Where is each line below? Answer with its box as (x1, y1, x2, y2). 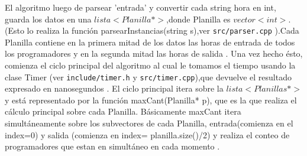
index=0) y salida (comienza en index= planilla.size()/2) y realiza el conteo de (5, 128, 290, 141)
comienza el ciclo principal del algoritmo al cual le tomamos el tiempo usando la (5, 59, 296, 71)
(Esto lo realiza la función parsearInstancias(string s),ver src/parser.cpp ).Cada (5, 24, 299, 37)
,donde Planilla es (166, 12, 231, 25)
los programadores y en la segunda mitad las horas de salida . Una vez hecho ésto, (5, 47, 303, 60)
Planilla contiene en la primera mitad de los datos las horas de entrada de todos (5, 35, 295, 48)
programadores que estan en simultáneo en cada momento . (5, 140, 220, 152)
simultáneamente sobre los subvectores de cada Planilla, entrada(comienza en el (5, 117, 293, 129)
